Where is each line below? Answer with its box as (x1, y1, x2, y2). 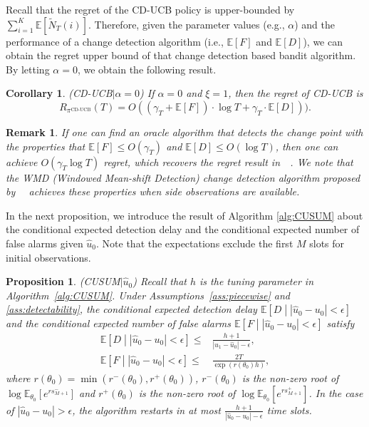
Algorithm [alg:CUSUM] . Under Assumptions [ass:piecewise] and (6, 287, 291, 302)
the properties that (6, 138, 85, 153)
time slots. (266, 402, 312, 417)
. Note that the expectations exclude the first (96, 235, 293, 250)
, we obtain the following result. (77, 61, 217, 76)
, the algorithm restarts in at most (72, 402, 221, 417)
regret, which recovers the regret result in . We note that (103, 154, 353, 169)
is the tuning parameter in (199, 274, 314, 289)
